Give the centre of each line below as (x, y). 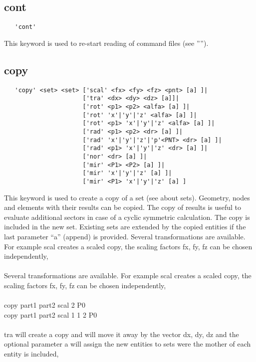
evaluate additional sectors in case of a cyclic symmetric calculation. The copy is (127, 217)
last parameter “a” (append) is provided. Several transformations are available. (125, 236)
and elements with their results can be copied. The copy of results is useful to (123, 207)
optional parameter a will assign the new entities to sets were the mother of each (128, 344)
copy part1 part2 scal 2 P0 (45, 305)
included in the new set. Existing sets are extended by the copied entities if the (125, 227)
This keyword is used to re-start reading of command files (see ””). (106, 43)
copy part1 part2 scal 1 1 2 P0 (51, 314)
